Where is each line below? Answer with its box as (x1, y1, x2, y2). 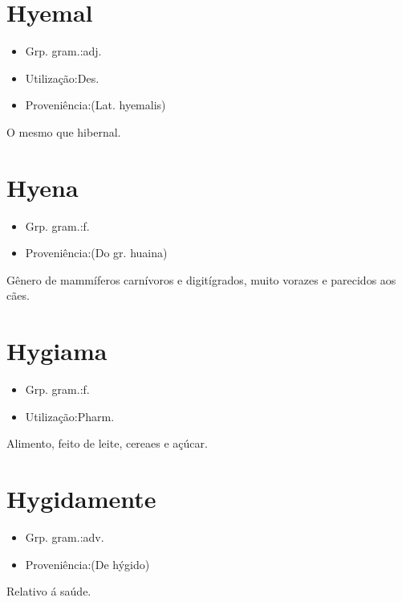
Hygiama (6, 334, 108, 367)
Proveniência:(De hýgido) (25, 555, 150, 572)
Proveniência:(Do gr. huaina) (25, 244, 168, 261)
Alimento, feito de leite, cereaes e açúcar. (6, 435, 208, 452)
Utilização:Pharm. (25, 407, 115, 424)
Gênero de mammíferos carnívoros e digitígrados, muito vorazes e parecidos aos (6, 271, 396, 288)
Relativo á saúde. (6, 583, 91, 600)
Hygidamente (6, 482, 156, 515)
